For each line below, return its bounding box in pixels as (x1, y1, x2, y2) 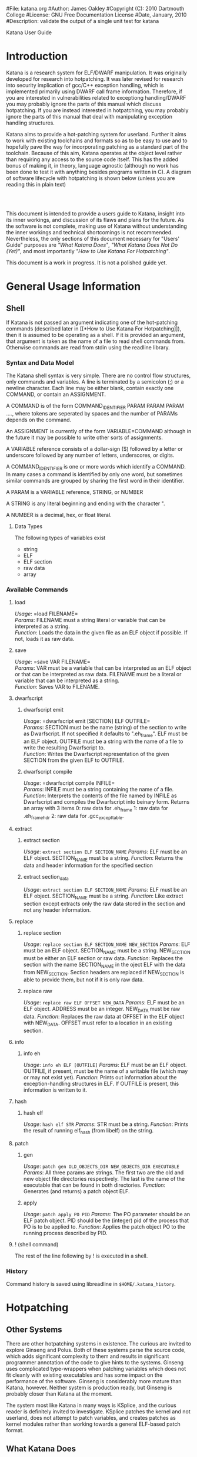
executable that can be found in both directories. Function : (23, 1181, 166, 1188)
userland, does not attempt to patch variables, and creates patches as (6, 1414, 176, 1421)
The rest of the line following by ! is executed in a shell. (14, 1252, 148, 1259)
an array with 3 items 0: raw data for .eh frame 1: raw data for (23, 804, 169, 813)
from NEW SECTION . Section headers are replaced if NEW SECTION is (23, 968, 185, 977)
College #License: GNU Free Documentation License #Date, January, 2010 (6, 11, 187, 18)
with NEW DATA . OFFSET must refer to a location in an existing (23, 1019, 172, 1027)
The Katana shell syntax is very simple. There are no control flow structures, (6, 372, 191, 379)
